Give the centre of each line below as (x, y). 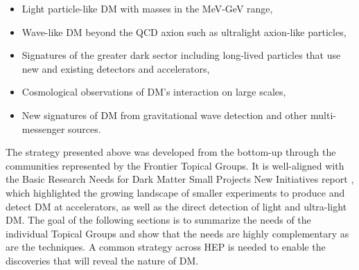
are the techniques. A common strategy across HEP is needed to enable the (166, 247)
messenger (43, 128)
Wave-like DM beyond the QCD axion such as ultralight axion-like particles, (184, 31)
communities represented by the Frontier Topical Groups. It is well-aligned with (175, 165)
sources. (85, 128)
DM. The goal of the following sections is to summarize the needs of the (158, 220)
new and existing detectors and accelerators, (116, 68)
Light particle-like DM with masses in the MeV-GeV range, (147, 8)
